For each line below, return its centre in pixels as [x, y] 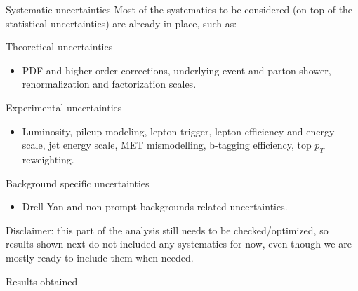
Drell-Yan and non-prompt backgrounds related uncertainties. [155, 207]
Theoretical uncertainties [59, 47]
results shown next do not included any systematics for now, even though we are [179, 244]
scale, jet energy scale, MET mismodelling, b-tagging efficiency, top [167, 145]
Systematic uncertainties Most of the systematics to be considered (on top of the [179, 9]
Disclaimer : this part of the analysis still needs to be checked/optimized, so [167, 230]
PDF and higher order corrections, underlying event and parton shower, [177, 70]
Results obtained [42, 281]
